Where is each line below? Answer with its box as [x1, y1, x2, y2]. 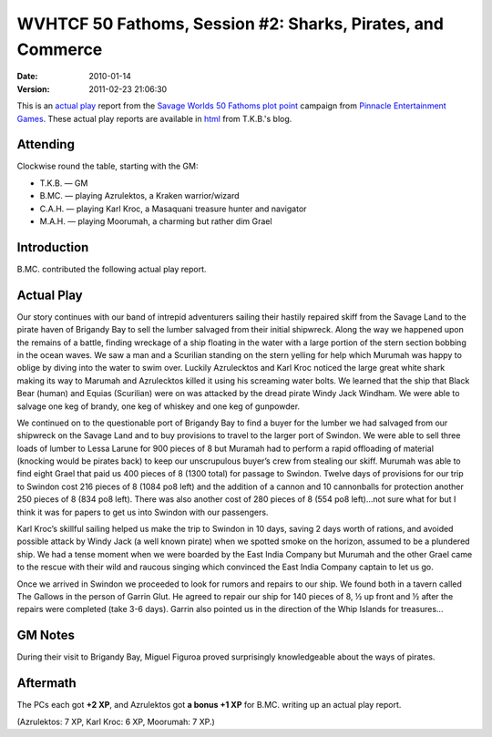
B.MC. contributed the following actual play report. [16, 263, 207, 274]
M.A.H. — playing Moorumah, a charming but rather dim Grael [39, 215, 272, 227]
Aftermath [16, 675, 77, 691]
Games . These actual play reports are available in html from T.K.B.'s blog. [16, 113, 292, 124]
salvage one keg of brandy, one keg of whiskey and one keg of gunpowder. [16, 401, 301, 412]
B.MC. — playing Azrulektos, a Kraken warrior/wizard [39, 190, 240, 201]
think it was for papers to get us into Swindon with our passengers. [16, 507, 269, 517]
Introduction [16, 240, 89, 255]
